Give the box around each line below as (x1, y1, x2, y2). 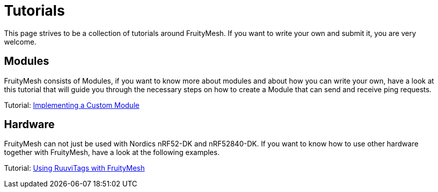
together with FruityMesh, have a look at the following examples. (4, 148, 220, 157)
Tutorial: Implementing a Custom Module (4, 100, 139, 109)
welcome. (4, 37, 36, 46)
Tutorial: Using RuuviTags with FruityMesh (4, 164, 145, 173)
